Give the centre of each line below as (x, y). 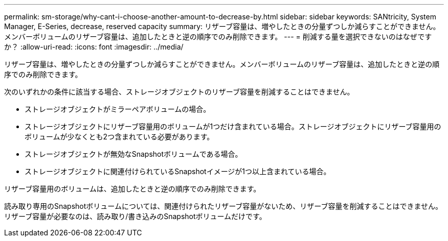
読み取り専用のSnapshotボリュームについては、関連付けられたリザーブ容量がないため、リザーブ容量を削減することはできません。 (223, 206)
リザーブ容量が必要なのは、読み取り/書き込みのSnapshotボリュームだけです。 (135, 216)
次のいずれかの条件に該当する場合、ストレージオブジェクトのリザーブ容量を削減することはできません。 (179, 92)
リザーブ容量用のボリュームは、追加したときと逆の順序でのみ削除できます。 (132, 189)
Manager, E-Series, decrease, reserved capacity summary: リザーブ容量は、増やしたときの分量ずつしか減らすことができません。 (222, 26)
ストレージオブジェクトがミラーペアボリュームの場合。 (118, 109)
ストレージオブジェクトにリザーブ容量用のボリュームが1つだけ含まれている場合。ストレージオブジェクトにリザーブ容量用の (233, 126)
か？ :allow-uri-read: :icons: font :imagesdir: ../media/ (94, 47)
